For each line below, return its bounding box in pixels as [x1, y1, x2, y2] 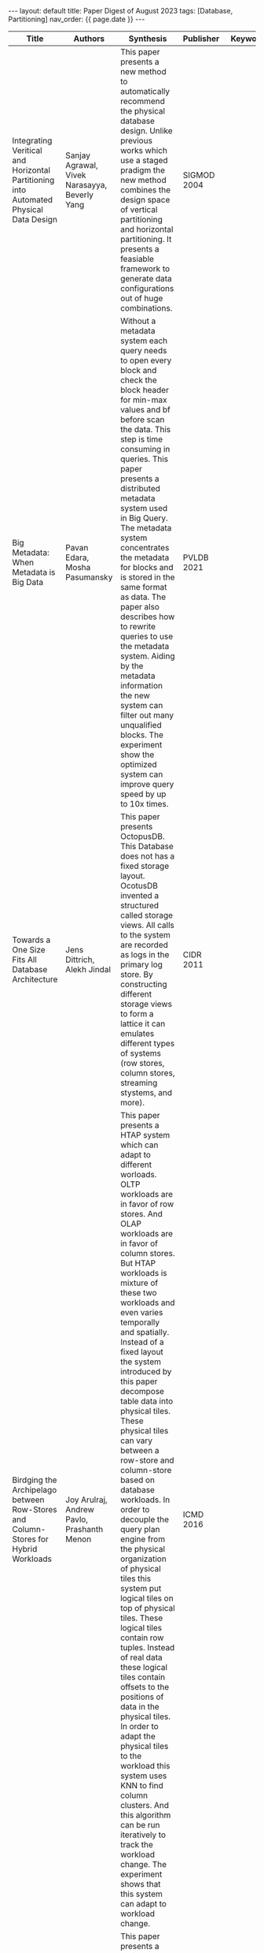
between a [120, 1445, 159, 1455]
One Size [12, 945, 46, 955]
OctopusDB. [120, 831, 165, 841]
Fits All [12, 954, 37, 965]
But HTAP [120, 1258, 156, 1269]
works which [120, 145, 167, 155]
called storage [120, 910, 174, 920]
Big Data [12, 577, 44, 587]
